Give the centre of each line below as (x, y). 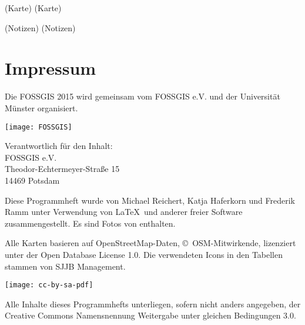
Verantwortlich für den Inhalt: (59, 146)
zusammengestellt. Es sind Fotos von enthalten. (90, 223)
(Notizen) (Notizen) (40, 27)
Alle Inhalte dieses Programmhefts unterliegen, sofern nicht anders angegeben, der (153, 304)
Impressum (51, 68)
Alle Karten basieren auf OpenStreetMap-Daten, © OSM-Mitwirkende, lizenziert (150, 243)
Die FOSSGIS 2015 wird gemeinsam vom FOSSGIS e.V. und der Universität (143, 96)
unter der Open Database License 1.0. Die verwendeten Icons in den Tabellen (144, 254)
